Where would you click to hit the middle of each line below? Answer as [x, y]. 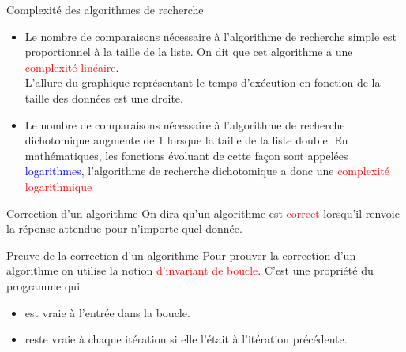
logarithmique [58, 186]
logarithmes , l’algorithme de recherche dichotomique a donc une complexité [207, 171]
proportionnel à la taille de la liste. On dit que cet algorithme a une [189, 52]
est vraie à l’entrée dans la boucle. [107, 312]
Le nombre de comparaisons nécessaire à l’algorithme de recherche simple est [211, 36]
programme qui [43, 285]
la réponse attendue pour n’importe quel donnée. [124, 228]
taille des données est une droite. [104, 97]
